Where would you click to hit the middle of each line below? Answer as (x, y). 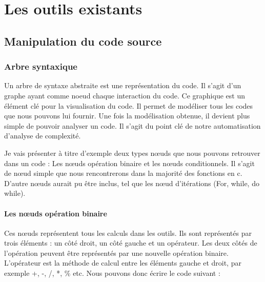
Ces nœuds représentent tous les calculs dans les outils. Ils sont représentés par (128, 233)
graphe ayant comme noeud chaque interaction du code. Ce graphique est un (125, 95)
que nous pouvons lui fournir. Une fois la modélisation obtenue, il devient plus (127, 116)
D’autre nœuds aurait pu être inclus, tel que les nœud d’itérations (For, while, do (132, 183)
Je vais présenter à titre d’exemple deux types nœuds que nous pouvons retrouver (132, 153)
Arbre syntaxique (41, 66)
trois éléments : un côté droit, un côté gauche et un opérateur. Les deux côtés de (131, 243)
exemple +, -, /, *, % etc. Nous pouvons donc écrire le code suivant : (112, 273)
